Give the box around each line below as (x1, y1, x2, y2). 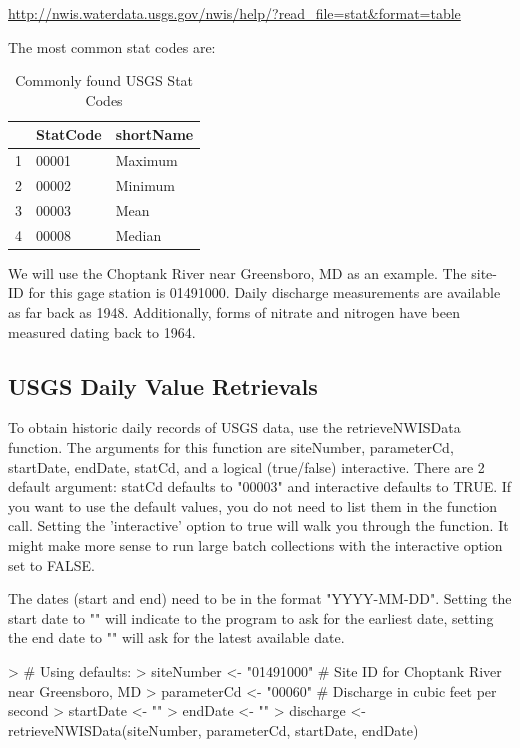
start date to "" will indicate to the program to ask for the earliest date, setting (8, 607, 494, 628)
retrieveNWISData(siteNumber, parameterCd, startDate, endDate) (8, 719, 419, 740)
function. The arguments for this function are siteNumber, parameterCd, (8, 437, 454, 458)
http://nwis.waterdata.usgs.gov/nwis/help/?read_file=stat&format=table (8, 3, 461, 23)
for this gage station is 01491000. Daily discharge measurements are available (28, 282, 501, 303)
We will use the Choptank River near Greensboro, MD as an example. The (8, 262, 467, 283)
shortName (115, 124, 194, 145)
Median (115, 224, 162, 245)
